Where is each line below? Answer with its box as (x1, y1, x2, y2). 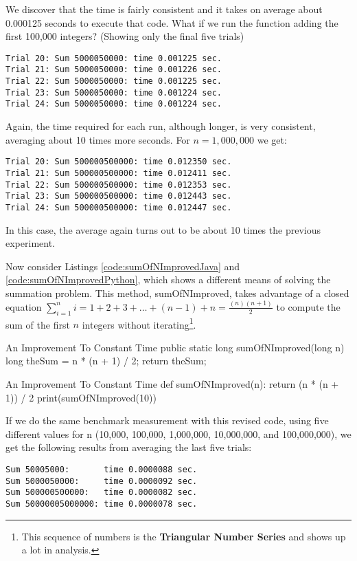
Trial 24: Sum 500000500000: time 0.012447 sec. (5, 202, 232, 212)
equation (5, 299, 42, 313)
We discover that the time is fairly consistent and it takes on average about (5, 2, 323, 16)
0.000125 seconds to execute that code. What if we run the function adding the (5, 15, 338, 30)
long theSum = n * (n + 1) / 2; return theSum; (5, 353, 207, 368)
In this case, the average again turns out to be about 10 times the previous (5, 222, 321, 236)
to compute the (276, 299, 341, 313)
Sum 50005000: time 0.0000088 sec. (5, 465, 198, 475)
